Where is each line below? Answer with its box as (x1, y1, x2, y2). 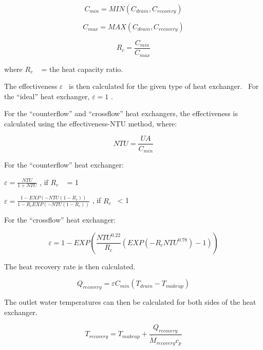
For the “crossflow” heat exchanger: (4, 214, 116, 225)
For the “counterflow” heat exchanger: (4, 159, 124, 170)
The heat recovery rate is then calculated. (4, 261, 136, 271)
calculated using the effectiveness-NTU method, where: (4, 118, 177, 128)
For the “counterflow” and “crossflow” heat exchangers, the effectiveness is (4, 108, 238, 119)
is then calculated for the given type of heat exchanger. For (69, 81, 259, 91)
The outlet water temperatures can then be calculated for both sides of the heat (4, 297, 256, 307)
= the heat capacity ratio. (41, 63, 123, 74)
